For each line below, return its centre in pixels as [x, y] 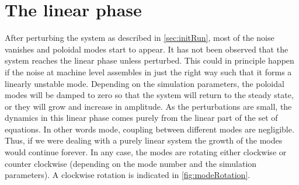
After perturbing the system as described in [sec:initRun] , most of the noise [140, 38]
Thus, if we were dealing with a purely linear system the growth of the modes [144, 140]
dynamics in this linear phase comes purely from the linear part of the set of [141, 118]
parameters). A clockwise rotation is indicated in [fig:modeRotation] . [128, 175]
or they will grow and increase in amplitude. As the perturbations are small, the [148, 106]
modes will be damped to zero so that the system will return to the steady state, [149, 95]
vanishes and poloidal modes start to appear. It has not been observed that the [147, 49]
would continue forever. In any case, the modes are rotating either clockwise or [146, 152]
